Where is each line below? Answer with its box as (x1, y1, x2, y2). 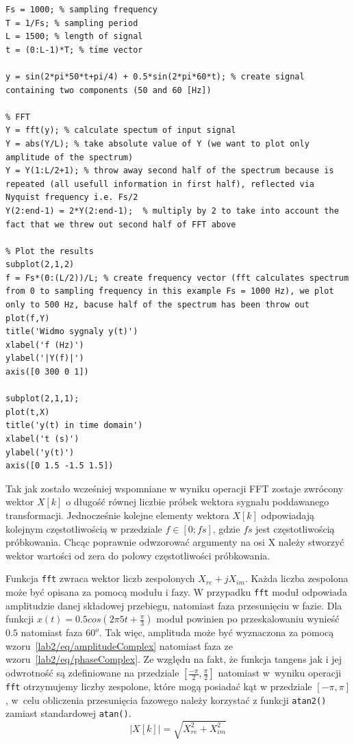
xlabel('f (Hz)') (5, 340, 84, 350)
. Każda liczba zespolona (244, 571, 349, 585)
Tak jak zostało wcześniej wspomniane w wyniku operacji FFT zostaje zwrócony (5, 481, 344, 495)
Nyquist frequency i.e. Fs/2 (5, 192, 138, 203)
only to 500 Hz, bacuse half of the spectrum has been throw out (5, 300, 309, 310)
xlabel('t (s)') (5, 434, 79, 444)
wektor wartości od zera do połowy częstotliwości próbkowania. (5, 548, 270, 562)
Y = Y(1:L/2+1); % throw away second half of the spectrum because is (5, 166, 334, 176)
